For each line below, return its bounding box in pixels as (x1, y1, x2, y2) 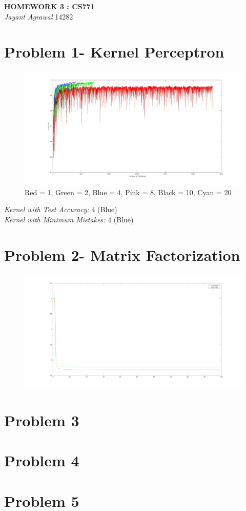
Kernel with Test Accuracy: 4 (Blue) (4, 204, 117, 215)
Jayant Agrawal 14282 (4, 11, 73, 22)
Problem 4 (4, 450, 79, 471)
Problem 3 (4, 409, 79, 430)
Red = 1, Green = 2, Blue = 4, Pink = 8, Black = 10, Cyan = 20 (25, 186, 232, 197)
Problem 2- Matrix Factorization (4, 244, 240, 265)
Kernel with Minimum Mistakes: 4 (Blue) (4, 214, 134, 224)
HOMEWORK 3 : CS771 (4, 1, 95, 11)
